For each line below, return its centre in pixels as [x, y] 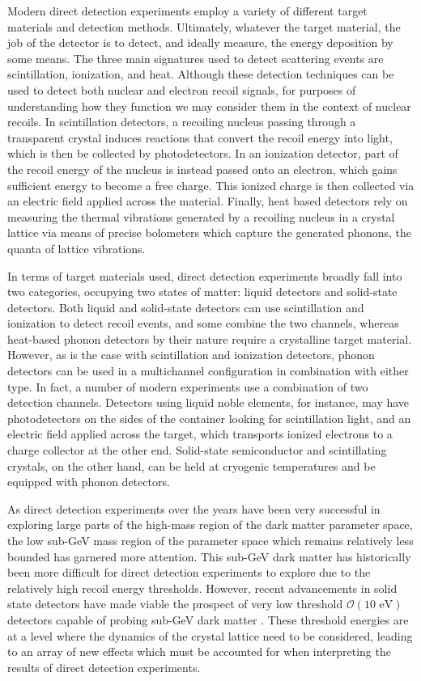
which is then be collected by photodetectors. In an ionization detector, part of [203, 153]
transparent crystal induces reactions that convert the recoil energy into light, [200, 137]
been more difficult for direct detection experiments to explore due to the [189, 572]
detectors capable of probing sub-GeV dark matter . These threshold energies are [208, 619]
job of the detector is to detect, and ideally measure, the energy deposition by [200, 42]
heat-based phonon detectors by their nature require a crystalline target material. [210, 338]
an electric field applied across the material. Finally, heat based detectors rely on [208, 201]
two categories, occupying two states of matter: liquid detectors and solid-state [202, 292]
